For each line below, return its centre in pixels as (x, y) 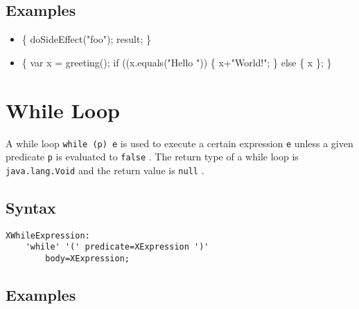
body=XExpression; (87, 259)
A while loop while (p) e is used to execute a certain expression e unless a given (179, 143)
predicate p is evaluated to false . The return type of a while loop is (152, 157)
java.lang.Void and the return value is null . (105, 170)
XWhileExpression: (48, 235)
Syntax (31, 207)
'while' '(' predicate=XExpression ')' (117, 247)
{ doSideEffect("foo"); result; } (86, 39)
